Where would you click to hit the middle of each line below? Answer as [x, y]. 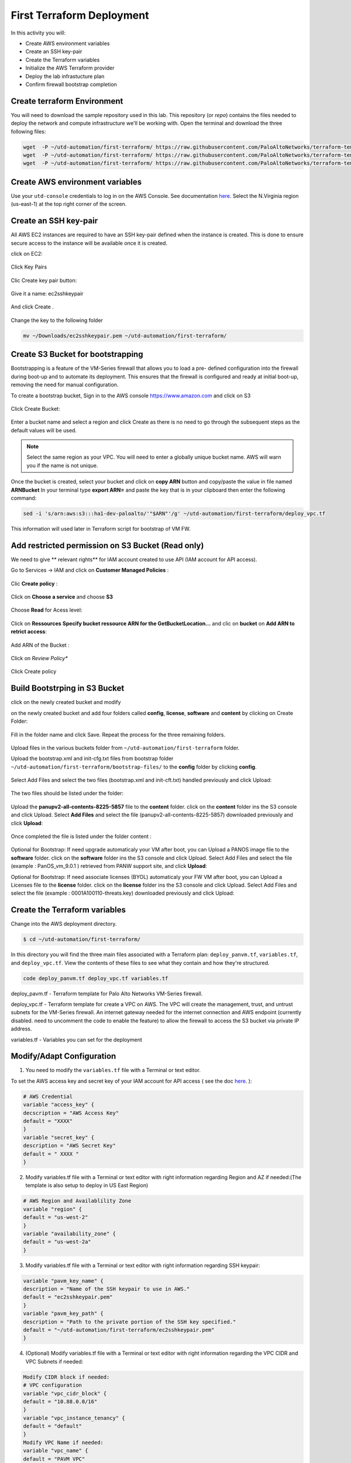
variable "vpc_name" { [56, 1451]
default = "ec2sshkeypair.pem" [68, 1297]
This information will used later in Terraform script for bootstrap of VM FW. [101, 529]
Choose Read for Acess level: [47, 610]
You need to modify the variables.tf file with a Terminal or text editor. [113, 1070]
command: [24, 498]
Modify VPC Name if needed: [63, 1442]
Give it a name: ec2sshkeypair [47, 294]
